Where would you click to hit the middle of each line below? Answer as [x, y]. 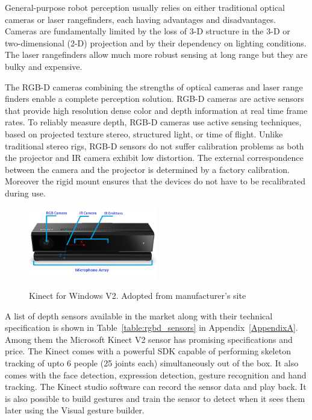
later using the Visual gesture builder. [75, 410]
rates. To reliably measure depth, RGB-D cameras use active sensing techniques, [153, 122]
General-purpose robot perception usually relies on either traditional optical [145, 7]
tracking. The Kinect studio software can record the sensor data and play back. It [156, 387]
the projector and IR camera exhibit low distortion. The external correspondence [154, 158]
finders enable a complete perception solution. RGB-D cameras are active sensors [154, 99]
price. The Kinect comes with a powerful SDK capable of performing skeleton [148, 351]
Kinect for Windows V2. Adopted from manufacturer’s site [138, 295]
